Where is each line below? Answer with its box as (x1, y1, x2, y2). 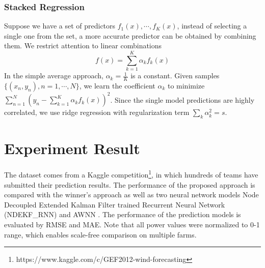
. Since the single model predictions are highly (110, 94, 255, 105)
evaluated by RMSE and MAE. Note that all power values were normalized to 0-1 (4, 219, 260, 229)
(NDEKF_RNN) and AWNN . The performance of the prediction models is (4, 209, 241, 220)
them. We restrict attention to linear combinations (4, 40, 162, 51)
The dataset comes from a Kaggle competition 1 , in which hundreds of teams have (4, 168, 258, 180)
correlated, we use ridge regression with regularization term (4, 107, 190, 117)
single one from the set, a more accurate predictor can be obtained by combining (4, 30, 256, 41)
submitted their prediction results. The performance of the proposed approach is (4, 179, 255, 190)
